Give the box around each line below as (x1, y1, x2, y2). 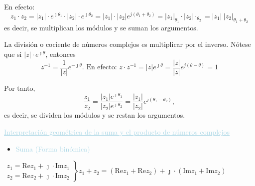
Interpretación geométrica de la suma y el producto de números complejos (4, 127, 230, 137)
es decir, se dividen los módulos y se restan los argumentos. (4, 110, 185, 120)
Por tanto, (4, 82, 35, 93)
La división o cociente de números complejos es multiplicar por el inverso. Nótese (4, 39, 251, 49)
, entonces (45, 49, 76, 59)
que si (4, 49, 22, 59)
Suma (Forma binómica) (15, 143, 90, 154)
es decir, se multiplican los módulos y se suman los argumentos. (4, 22, 198, 32)
